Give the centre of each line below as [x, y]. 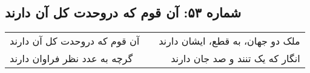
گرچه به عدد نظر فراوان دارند [71, 59]
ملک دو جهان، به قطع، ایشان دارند [229, 41]
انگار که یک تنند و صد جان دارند [236, 59]
